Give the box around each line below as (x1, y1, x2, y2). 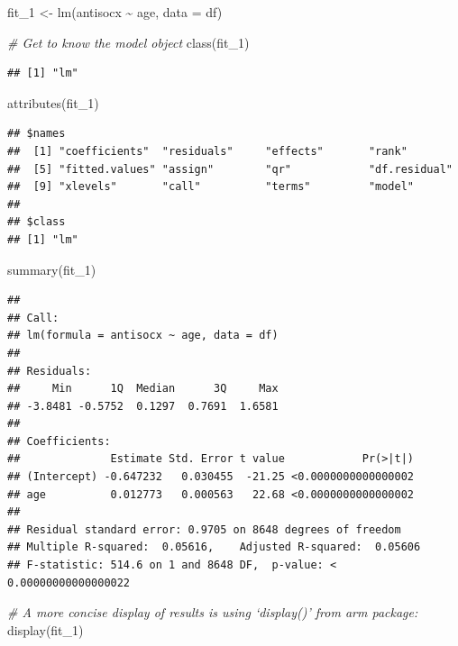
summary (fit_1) (7, 259, 96, 278)
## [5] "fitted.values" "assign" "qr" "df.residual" (7, 162, 453, 176)
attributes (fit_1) (7, 93, 99, 112)
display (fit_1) (7, 620, 84, 639)
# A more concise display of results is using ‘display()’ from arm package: (7, 603, 418, 622)
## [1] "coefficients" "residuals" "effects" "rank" (7, 144, 408, 158)
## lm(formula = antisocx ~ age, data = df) (7, 329, 279, 342)
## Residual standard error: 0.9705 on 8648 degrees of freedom (7, 523, 401, 536)
